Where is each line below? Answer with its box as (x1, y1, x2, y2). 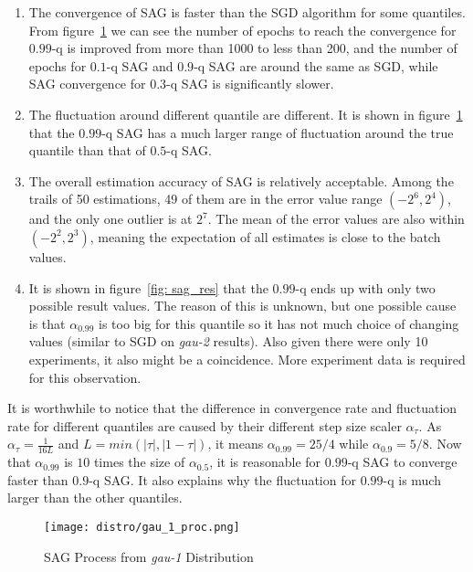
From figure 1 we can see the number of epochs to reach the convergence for (28, 20, 457, 39)
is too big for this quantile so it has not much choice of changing (99, 313, 459, 333)
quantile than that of (28, 141, 146, 160)
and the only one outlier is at (28, 209, 193, 228)
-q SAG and (106, 56, 173, 75)
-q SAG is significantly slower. (166, 74, 334, 93)
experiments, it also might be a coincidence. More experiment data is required (28, 349, 466, 368)
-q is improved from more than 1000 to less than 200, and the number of (51, 38, 457, 58)
